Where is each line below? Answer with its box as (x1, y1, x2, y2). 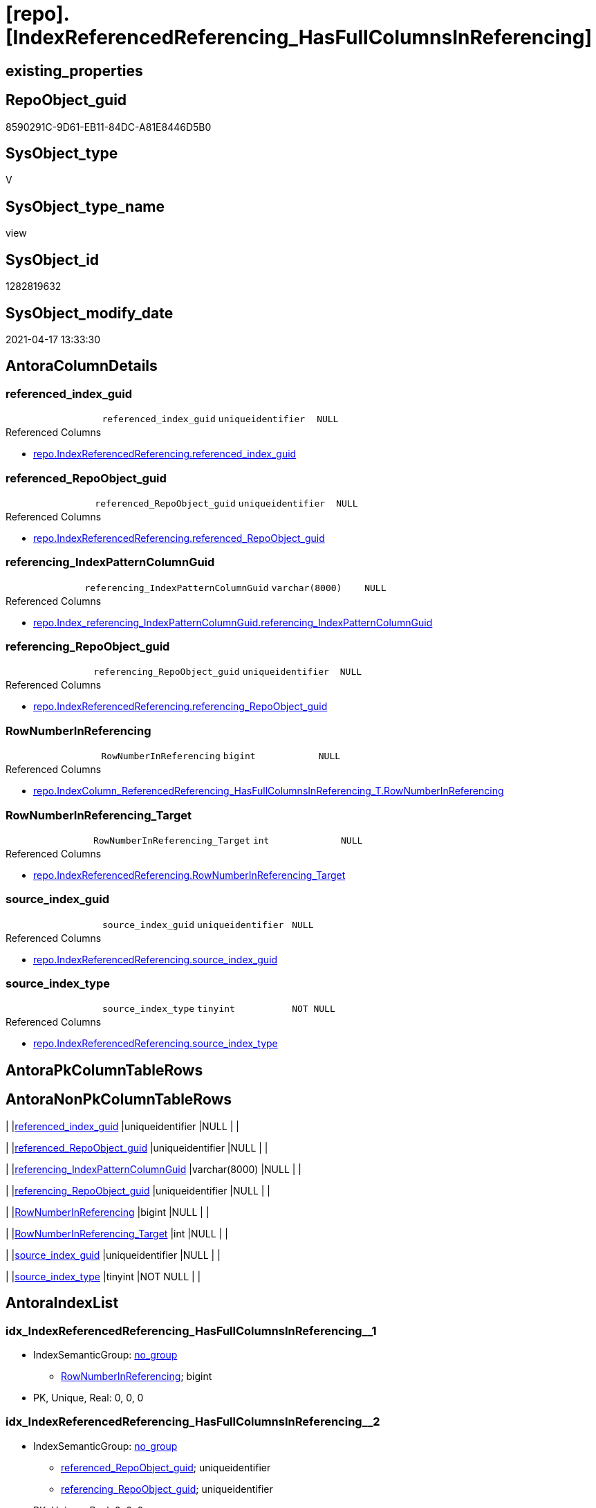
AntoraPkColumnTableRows (6, 1061, 203, 1079)
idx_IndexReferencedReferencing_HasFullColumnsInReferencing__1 (6, 1323, 377, 1338)
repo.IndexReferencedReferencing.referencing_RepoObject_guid (33, 700, 328, 713)
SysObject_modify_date (6, 304, 174, 322)
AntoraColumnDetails (6, 357, 158, 375)
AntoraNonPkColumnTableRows (6, 1091, 232, 1109)
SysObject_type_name (6, 197, 165, 215)
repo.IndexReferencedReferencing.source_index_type (33, 1037, 278, 1050)
